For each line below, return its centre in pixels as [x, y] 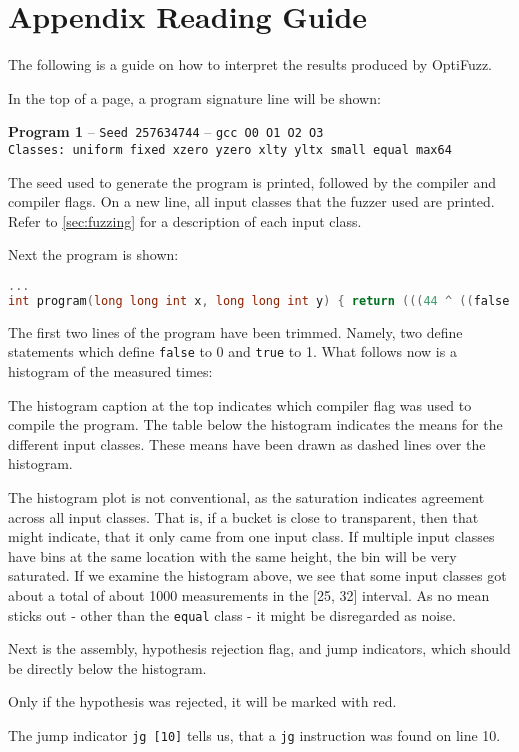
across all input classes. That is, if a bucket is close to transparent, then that [243, 516]
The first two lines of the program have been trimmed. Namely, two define [235, 331]
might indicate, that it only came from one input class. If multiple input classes [251, 536]
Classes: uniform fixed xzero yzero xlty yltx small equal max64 [230, 149]
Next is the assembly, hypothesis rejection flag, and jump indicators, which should [259, 648]
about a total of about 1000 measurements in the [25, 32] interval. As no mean [249, 594]
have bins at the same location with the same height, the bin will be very [232, 555]
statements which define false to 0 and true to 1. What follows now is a [232, 351]
